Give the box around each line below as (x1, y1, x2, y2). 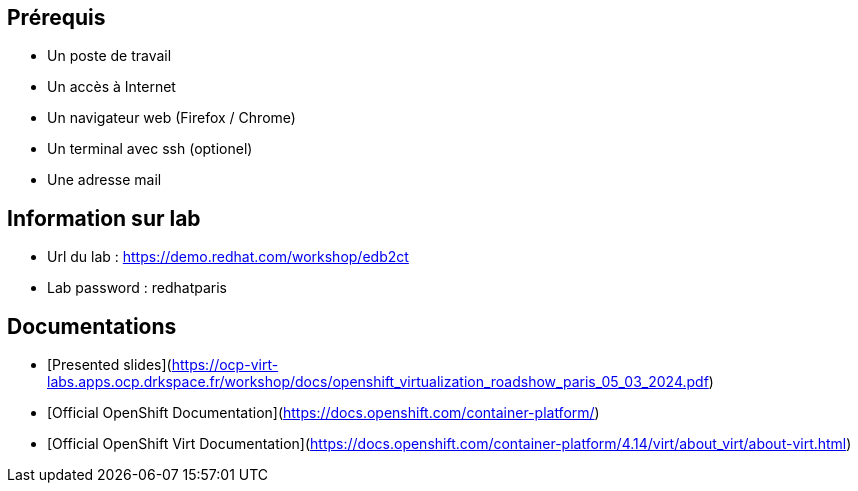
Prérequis (7, 5, 106, 30)
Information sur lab (7, 205, 201, 231)
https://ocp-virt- (171, 356, 279, 374)
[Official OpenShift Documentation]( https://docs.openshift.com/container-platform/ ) (47, 404, 600, 422)
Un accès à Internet (47, 78, 176, 96)
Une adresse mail (47, 171, 162, 189)
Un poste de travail (47, 47, 172, 65)
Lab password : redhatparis (47, 279, 228, 297)
